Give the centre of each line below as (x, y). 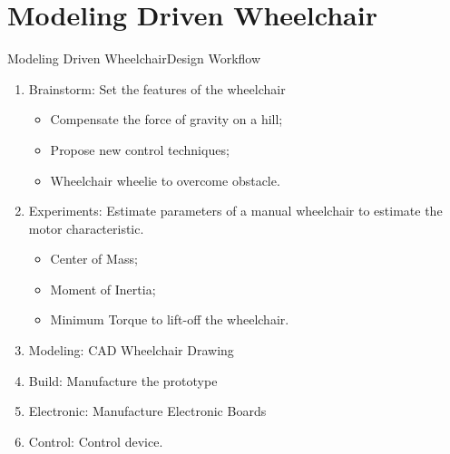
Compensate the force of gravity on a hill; (166, 119)
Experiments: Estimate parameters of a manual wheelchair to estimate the (235, 211)
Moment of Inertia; (103, 289)
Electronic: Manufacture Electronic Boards (147, 411)
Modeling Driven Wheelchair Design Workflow (134, 58)
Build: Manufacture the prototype (123, 380)
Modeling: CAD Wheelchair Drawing (131, 350)
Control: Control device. (96, 441)
